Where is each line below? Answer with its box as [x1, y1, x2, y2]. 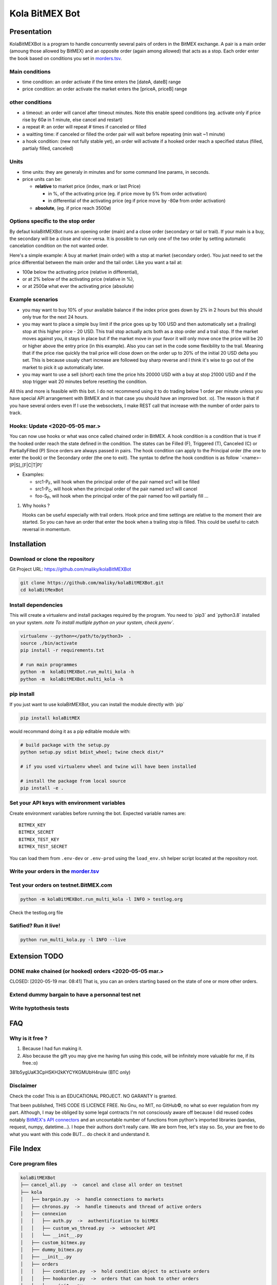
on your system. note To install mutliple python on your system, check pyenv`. [9, 619, 174, 626]
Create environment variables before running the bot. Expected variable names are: [9, 810, 186, 816]
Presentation [9, 27, 52, 36]
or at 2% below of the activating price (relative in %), [22, 276, 134, 282]
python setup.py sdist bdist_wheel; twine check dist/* [20, 749, 164, 755]
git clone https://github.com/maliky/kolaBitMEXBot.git [20, 580, 164, 586]
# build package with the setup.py [20, 742, 110, 748]
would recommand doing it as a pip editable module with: [9, 728, 131, 735]
